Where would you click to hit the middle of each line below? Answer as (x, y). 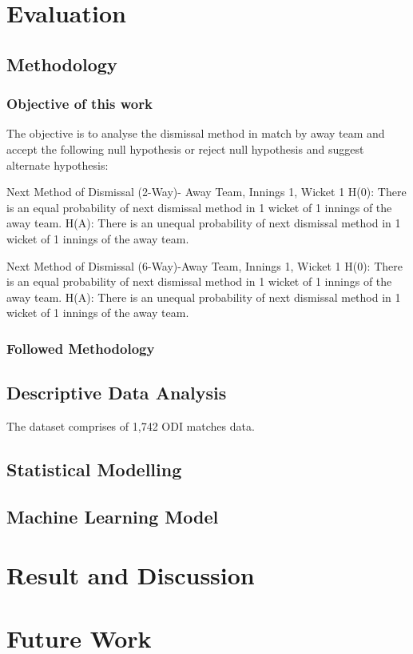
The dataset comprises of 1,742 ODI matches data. (131, 425)
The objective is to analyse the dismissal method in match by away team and (196, 133)
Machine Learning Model (113, 516)
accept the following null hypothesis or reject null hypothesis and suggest (185, 148)
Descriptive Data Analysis (117, 393)
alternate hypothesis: (58, 165)
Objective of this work (79, 104)
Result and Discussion (131, 575)
